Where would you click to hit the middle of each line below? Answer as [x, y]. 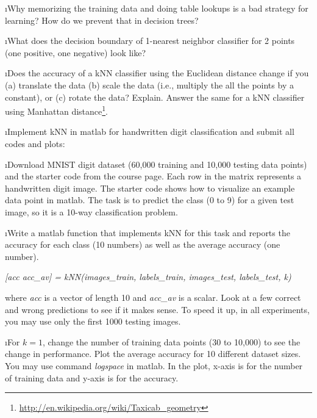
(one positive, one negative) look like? [76, 52]
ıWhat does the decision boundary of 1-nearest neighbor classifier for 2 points [150, 41]
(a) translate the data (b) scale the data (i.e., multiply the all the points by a [149, 85]
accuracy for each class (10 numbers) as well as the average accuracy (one [143, 244]
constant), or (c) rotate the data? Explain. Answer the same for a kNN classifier [155, 97]
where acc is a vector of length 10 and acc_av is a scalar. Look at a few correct [153, 297]
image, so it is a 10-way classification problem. [91, 211]
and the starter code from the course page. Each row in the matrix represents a [153, 176]
